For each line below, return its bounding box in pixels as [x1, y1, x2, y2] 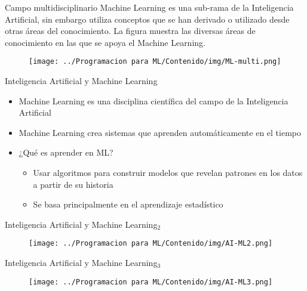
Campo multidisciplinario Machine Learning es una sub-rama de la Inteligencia [5, 1, 294, 13]
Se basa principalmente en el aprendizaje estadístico [33, 198, 223, 210]
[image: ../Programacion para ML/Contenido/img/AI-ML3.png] [29, 277, 273, 286]
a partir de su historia [33, 178, 113, 190]
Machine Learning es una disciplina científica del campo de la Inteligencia [19, 94, 288, 107]
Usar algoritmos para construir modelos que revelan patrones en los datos [33, 166, 303, 178]
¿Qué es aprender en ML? [19, 146, 113, 159]
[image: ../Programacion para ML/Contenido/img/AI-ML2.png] [29, 239, 273, 248]
